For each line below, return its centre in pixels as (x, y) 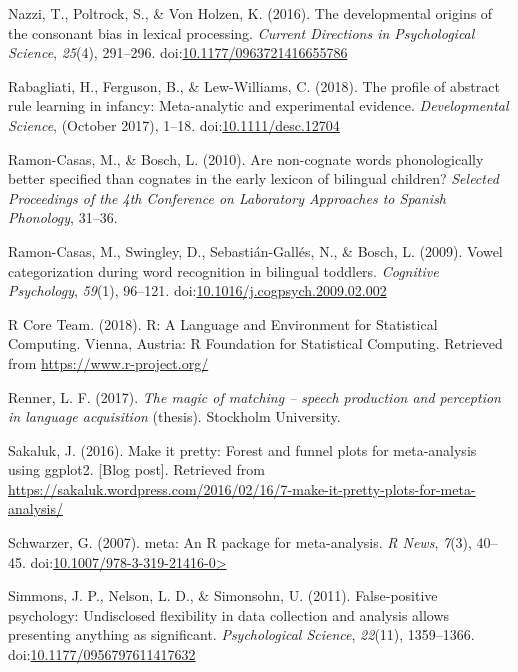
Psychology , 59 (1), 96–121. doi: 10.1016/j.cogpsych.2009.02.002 (197, 290)
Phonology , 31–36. (63, 217)
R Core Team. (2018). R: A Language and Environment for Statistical (223, 323)
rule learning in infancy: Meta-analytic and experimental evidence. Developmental (258, 105)
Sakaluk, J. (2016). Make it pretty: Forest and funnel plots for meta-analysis (242, 449)
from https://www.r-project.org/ (108, 362)
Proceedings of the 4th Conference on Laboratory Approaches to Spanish (227, 197)
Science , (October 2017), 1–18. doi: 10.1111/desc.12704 (174, 124)
